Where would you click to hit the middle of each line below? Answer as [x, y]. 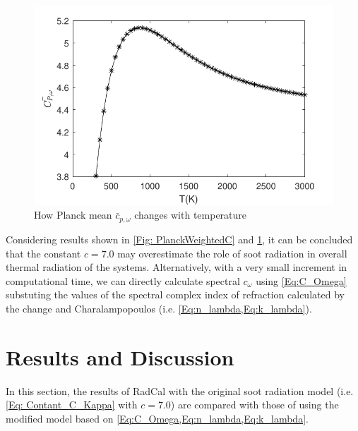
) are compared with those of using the [255, 405]
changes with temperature [191, 215]
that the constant [43, 253]
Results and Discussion [120, 357]
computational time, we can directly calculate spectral [123, 280]
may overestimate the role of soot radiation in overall [232, 253]
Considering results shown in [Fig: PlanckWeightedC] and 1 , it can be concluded [179, 239]
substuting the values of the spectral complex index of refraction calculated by [175, 295]
